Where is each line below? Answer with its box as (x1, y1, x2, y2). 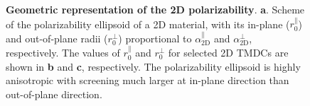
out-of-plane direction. (6, 87, 102, 101)
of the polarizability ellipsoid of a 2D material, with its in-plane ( (6, 16, 290, 31)
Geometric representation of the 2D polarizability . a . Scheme (6, 2, 305, 16)
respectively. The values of (6, 45, 120, 60)
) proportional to (118, 30, 192, 45)
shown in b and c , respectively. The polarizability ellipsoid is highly (6, 59, 301, 73)
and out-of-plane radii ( (6, 30, 108, 45)
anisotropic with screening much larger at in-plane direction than (6, 73, 289, 88)
